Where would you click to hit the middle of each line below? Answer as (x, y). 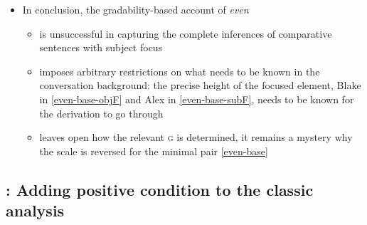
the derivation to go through (101, 113)
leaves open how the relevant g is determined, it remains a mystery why (196, 137)
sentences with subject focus (101, 47)
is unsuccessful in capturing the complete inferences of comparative (186, 33)
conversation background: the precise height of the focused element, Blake (200, 85)
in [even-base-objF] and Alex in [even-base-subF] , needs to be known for (197, 99)
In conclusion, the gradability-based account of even (135, 9)
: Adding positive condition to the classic (160, 189)
